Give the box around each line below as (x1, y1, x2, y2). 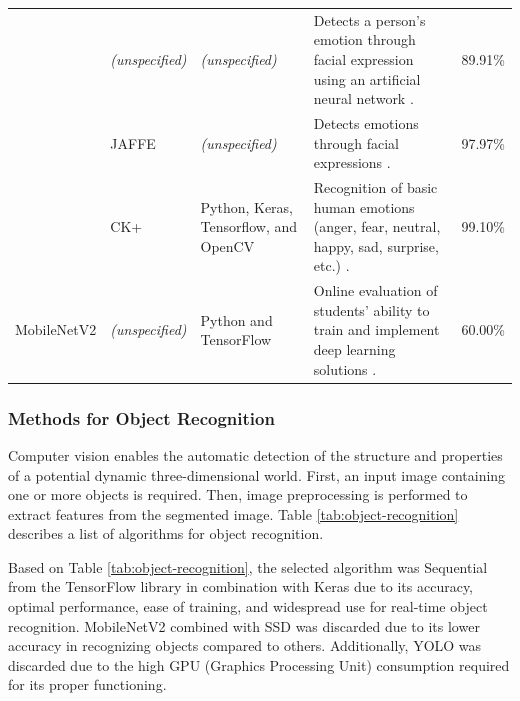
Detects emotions (313, 112, 419, 133)
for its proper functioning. (8, 674, 167, 695)
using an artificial (313, 68, 421, 89)
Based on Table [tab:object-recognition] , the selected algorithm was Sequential (8, 556, 488, 577)
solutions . (313, 358, 377, 379)
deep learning (313, 339, 396, 359)
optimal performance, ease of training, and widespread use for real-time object (8, 596, 488, 617)
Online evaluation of (313, 280, 438, 301)
